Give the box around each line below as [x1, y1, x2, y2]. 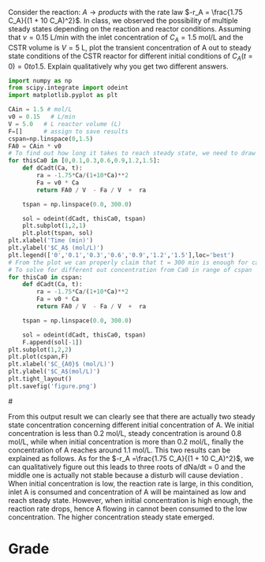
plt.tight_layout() [8, 375, 73, 383]
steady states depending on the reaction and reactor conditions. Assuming [8, 24, 251, 33]
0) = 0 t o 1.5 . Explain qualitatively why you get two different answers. [8, 61, 229, 71]
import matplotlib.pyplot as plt [8, 91, 118, 99]
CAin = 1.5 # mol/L [8, 106, 73, 114]
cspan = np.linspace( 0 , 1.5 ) [8, 135, 93, 143]
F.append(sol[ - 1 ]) [22, 338, 83, 346]
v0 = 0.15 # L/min [8, 113, 77, 121]
